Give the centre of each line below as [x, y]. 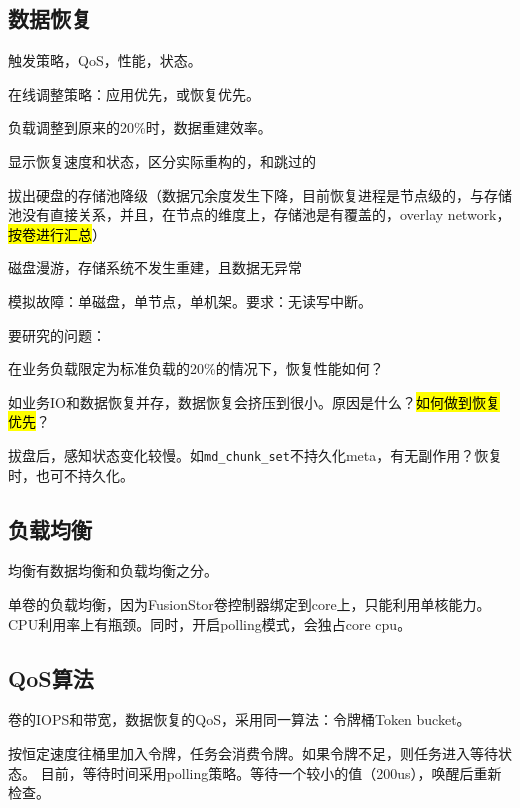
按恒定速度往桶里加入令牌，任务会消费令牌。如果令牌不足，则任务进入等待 [253, 752]
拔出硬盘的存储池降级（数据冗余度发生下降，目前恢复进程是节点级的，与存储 [260, 194]
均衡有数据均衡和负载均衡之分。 [113, 570]
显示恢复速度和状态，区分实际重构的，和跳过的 [162, 160]
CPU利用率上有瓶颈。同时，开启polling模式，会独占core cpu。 [210, 623]
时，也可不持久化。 [71, 474]
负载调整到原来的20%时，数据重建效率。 [140, 127]
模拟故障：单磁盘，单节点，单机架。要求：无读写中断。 [190, 300]
